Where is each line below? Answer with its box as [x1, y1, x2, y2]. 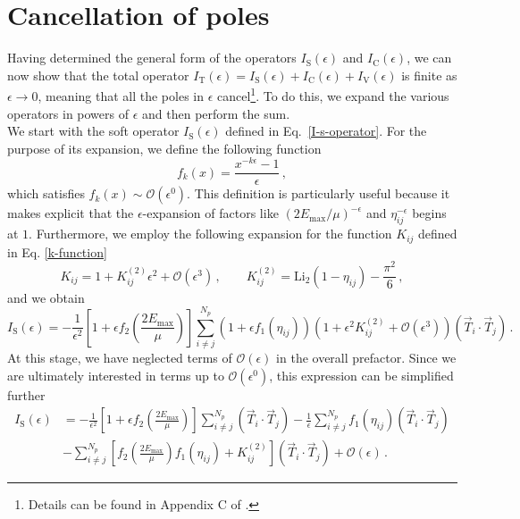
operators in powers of [7, 104, 129, 122]
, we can [407, 48, 452, 67]
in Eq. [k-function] [7, 242, 107, 261]
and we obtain [7, 288, 85, 306]
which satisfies [7, 184, 85, 203]
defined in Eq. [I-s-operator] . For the [225, 121, 427, 140]
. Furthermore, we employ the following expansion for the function [29, 224, 392, 243]
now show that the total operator [7, 65, 189, 84]
